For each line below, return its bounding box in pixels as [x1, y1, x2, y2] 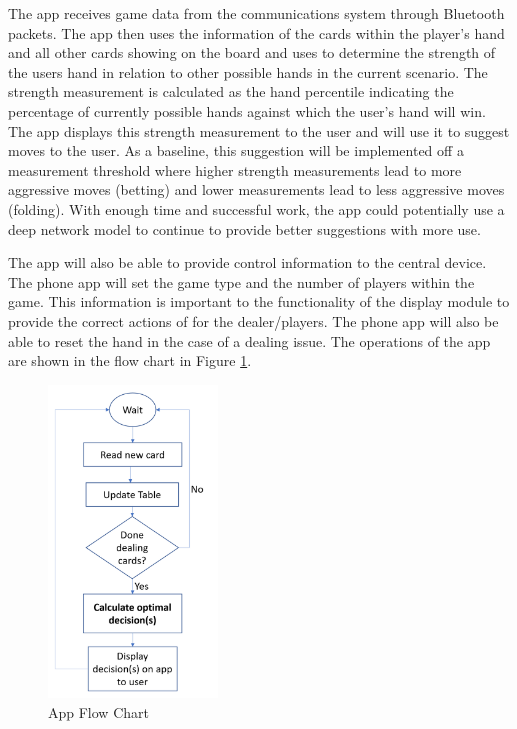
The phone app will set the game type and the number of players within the [8, 271, 475, 292]
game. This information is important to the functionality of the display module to [8, 291, 510, 312]
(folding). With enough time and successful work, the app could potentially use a [8, 198, 505, 219]
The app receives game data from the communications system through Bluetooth [8, 3, 505, 23]
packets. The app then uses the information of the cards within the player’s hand [8, 22, 505, 43]
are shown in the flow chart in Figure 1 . [8, 350, 252, 371]
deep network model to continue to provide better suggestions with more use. [8, 218, 481, 239]
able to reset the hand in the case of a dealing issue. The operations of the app [8, 330, 491, 351]
